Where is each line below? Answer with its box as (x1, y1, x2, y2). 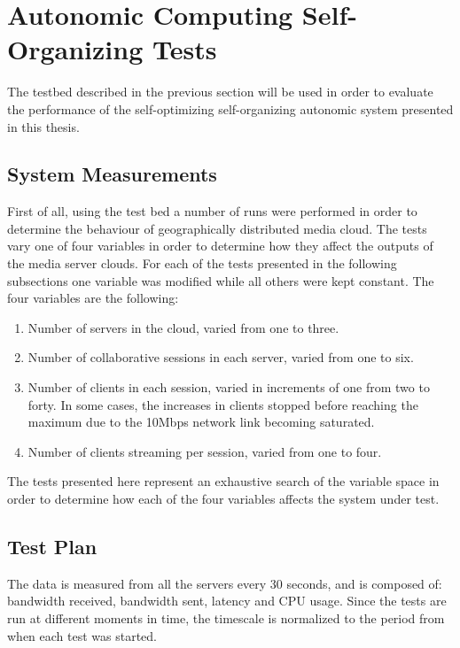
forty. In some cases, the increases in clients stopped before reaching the (27, 395, 418, 413)
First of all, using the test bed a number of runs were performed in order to (7, 202, 417, 220)
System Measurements (7, 160, 217, 188)
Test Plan (7, 533, 97, 559)
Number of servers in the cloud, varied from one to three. (27, 318, 339, 336)
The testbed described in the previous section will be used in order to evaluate (7, 82, 433, 101)
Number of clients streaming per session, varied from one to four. (27, 442, 382, 460)
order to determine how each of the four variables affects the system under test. (7, 490, 440, 508)
